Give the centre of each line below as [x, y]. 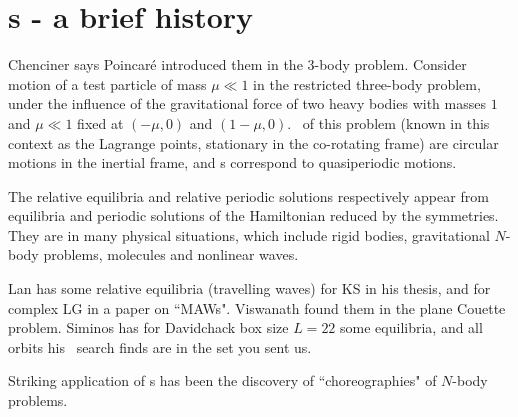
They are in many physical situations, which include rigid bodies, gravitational [249, 234]
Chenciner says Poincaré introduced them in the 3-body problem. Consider [237, 64]
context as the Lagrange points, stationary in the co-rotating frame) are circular [253, 142]
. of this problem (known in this [388, 122]
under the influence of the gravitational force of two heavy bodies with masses [247, 103]
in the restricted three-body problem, [367, 83]
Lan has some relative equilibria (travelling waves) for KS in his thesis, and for [249, 288]
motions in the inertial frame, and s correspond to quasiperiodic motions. [232, 162]
